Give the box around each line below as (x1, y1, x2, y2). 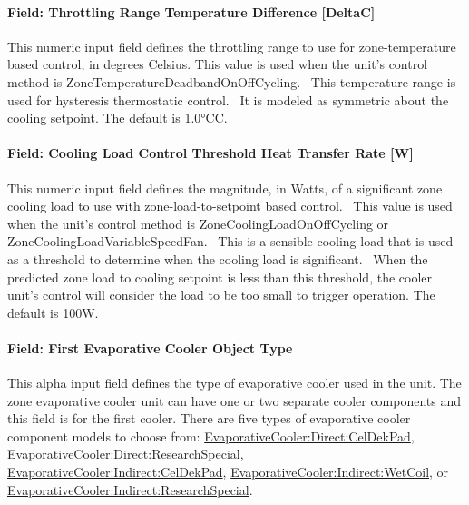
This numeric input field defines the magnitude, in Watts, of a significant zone (7, 178, 443, 197)
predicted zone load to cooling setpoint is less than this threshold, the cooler (7, 267, 433, 286)
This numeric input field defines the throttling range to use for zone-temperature (7, 36, 456, 55)
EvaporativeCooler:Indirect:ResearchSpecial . (7, 480, 253, 499)
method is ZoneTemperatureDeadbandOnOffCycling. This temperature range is (7, 72, 456, 91)
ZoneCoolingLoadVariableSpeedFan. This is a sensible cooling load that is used (7, 232, 454, 251)
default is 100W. (7, 302, 99, 322)
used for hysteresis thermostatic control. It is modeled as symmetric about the (7, 90, 449, 109)
